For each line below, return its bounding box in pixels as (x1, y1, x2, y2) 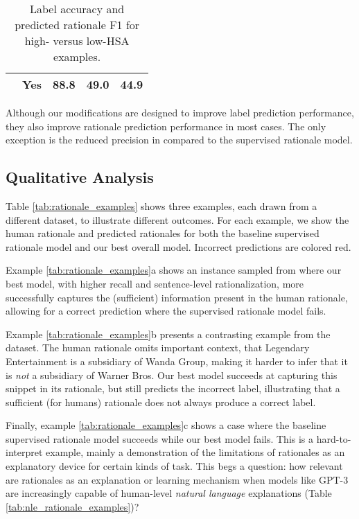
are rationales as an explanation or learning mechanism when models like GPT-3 (6, 472, 349, 486)
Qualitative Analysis (6, 166, 154, 188)
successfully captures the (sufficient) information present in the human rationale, (6, 290, 348, 304)
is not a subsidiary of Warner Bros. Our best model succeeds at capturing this (6, 367, 338, 382)
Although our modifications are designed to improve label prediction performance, (6, 105, 354, 119)
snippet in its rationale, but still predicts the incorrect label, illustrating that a (6, 381, 340, 396)
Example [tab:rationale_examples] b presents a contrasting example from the (6, 326, 331, 341)
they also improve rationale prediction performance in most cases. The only (6, 118, 326, 133)
